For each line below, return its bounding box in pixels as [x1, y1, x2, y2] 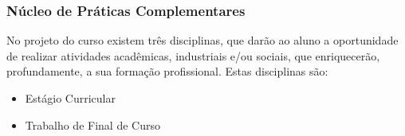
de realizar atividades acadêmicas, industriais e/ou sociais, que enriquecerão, [6, 47, 380, 64]
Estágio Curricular [25, 90, 116, 106]
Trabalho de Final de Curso [25, 116, 160, 133]
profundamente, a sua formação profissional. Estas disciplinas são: [6, 63, 328, 80]
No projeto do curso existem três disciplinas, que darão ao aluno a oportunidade [6, 32, 399, 49]
